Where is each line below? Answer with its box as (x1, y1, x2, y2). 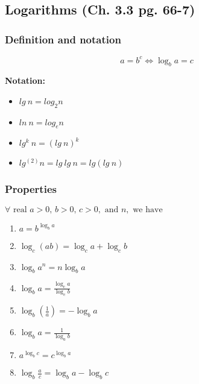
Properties (5, 181, 57, 197)
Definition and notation (5, 31, 121, 46)
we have (133, 205, 163, 214)
